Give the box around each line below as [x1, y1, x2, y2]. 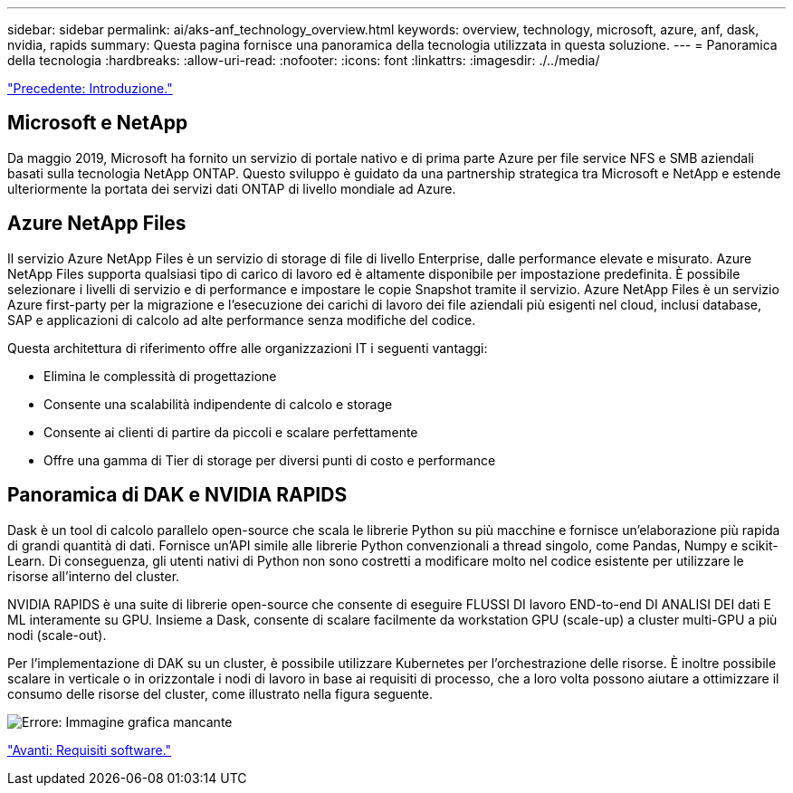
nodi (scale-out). [7, 626, 107, 643]
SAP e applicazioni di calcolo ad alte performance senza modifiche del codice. [7, 311, 476, 328]
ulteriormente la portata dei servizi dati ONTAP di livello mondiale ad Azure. [7, 180, 456, 196]
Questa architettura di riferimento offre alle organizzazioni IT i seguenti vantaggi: [7, 339, 488, 356]
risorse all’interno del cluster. [7, 568, 180, 584]
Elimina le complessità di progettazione [43, 368, 277, 384]
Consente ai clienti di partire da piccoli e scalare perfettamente [43, 424, 418, 440]
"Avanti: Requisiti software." [7, 741, 172, 758]
